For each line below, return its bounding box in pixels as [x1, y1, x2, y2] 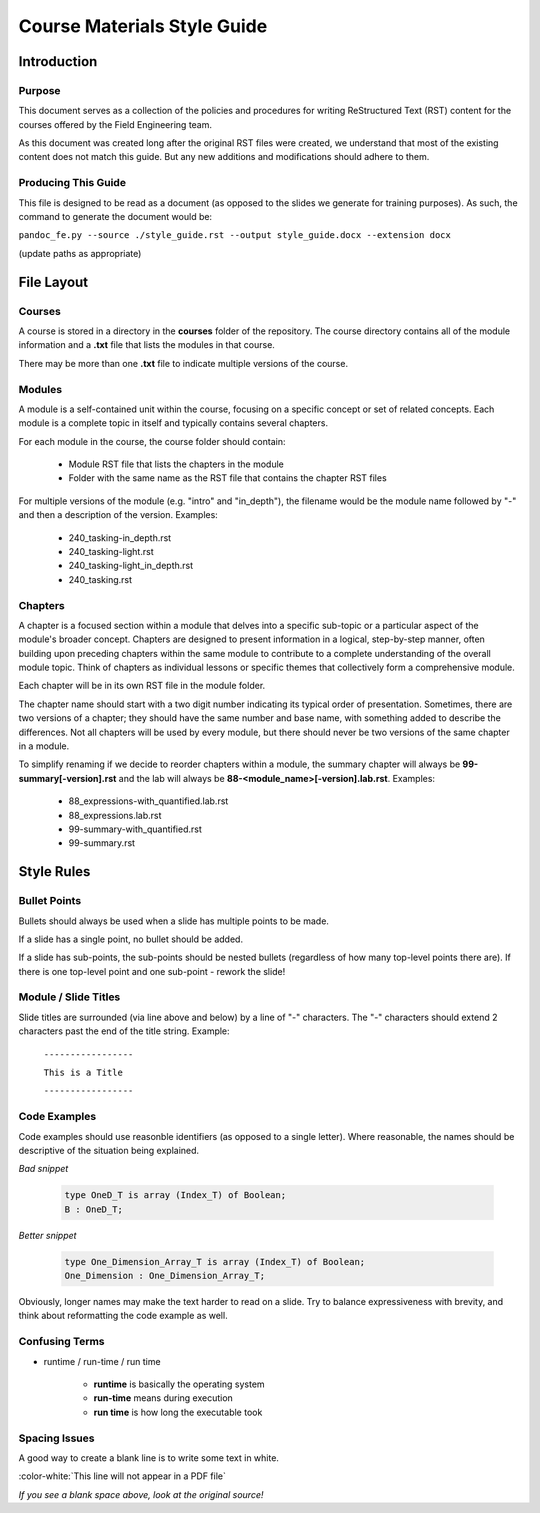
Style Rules [18, 863, 91, 880]
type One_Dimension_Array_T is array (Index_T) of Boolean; [64, 1256, 366, 1267]
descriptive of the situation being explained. [18, 1144, 200, 1156]
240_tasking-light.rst [68, 546, 154, 557]
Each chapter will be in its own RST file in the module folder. [18, 680, 266, 692]
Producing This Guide [18, 176, 127, 190]
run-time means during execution [93, 1392, 234, 1404]
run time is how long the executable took [93, 1406, 263, 1418]
